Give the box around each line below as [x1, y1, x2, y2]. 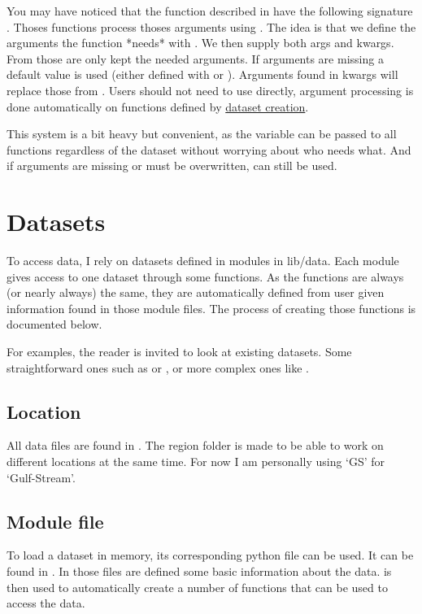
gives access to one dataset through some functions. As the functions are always [7, 268, 404, 285]
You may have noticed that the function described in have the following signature [7, 2, 413, 19]
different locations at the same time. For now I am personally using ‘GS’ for [7, 453, 385, 470]
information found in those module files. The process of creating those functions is [7, 299, 416, 316]
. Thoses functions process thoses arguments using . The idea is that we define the [7, 18, 416, 35]
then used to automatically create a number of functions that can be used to [7, 578, 388, 595]
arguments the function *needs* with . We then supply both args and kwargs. [7, 34, 394, 51]
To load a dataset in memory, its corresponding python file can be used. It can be [7, 547, 414, 564]
